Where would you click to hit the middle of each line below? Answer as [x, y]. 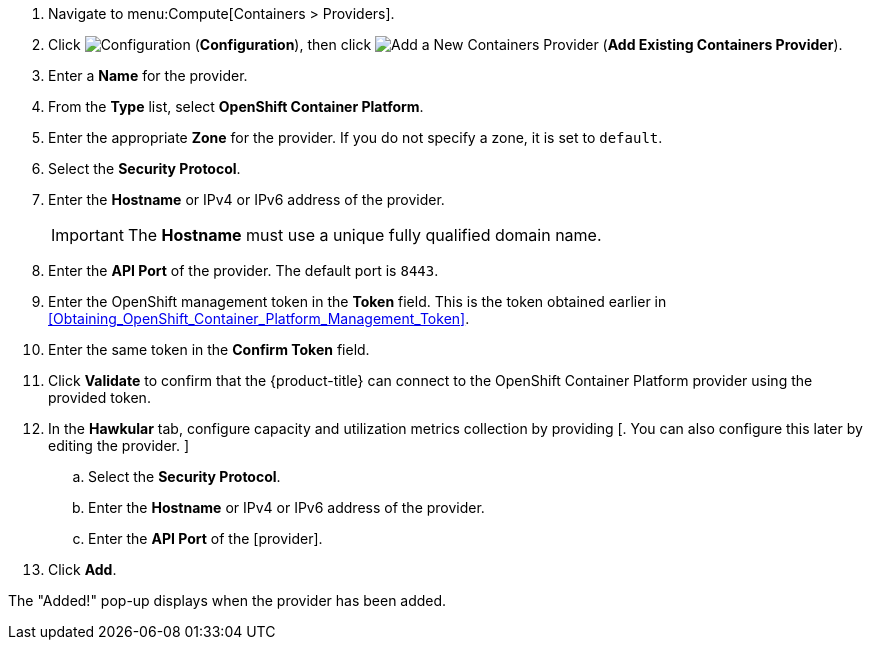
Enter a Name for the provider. [148, 75]
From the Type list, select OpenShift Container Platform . [236, 106]
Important [87, 235]
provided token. [99, 397]
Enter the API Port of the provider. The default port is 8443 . [243, 270]
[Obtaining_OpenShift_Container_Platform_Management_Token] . [259, 318]
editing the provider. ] [119, 445]
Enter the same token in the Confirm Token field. [209, 349]
